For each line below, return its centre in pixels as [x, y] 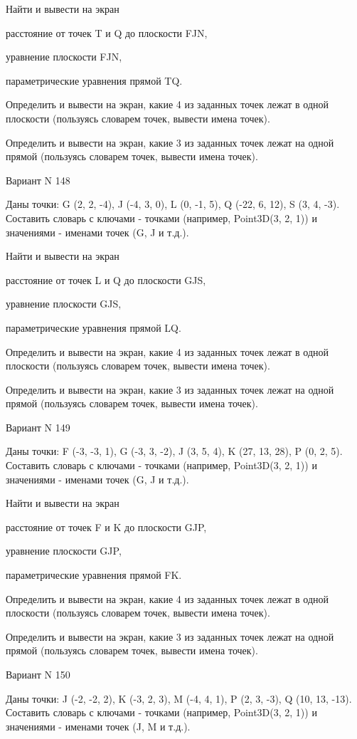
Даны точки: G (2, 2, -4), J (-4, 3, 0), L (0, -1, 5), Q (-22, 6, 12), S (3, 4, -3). [173, 204]
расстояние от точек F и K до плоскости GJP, [106, 526]
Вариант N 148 [38, 180]
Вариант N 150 [38, 674]
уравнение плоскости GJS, [64, 304]
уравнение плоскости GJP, [64, 551]
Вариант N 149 [38, 427]
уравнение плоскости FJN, [64, 57]
